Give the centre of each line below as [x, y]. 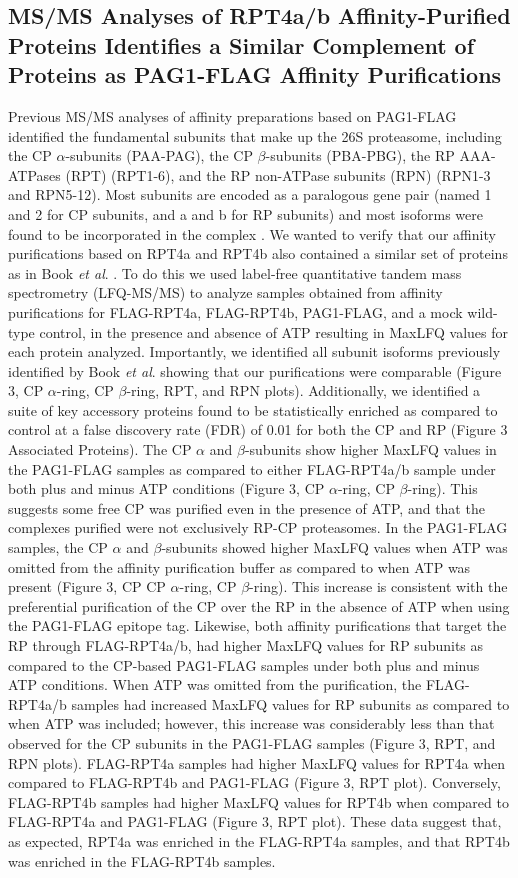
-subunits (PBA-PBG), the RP [360, 155]
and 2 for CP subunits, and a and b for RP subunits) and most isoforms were [245, 213]
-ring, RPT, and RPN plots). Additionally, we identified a [303, 390]
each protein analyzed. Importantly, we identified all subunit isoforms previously [254, 351]
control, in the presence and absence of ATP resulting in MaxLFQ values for [274, 331]
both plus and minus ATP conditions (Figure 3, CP [166, 488]
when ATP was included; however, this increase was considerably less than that [251, 723]
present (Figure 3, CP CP [87, 586]
